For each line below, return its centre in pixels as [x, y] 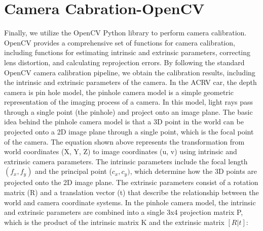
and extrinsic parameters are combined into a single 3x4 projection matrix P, [124, 212]
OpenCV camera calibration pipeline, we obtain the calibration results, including [130, 72]
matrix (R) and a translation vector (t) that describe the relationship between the [131, 192]
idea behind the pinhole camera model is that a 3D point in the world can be [124, 122]
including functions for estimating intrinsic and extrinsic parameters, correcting [127, 52]
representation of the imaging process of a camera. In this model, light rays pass [129, 102]
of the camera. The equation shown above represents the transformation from [124, 141]
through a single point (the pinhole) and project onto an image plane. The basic [128, 111]
